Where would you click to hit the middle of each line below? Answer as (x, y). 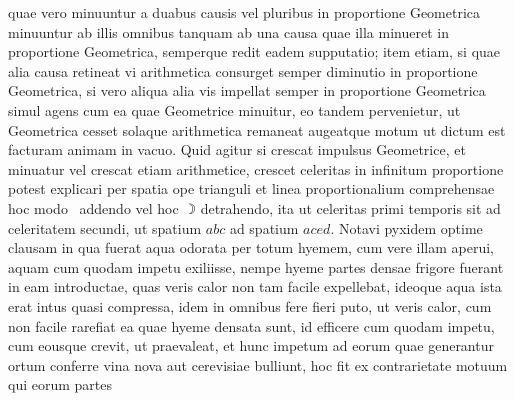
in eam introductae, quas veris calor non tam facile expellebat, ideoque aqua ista (255, 286)
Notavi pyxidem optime (410, 227)
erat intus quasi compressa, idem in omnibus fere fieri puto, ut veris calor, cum (250, 305)
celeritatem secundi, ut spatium (105, 227)
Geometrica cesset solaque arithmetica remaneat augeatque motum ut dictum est (257, 129)
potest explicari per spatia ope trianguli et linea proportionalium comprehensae (251, 188)
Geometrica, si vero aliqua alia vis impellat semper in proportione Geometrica (247, 90)
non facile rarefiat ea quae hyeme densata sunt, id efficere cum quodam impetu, (251, 325)
